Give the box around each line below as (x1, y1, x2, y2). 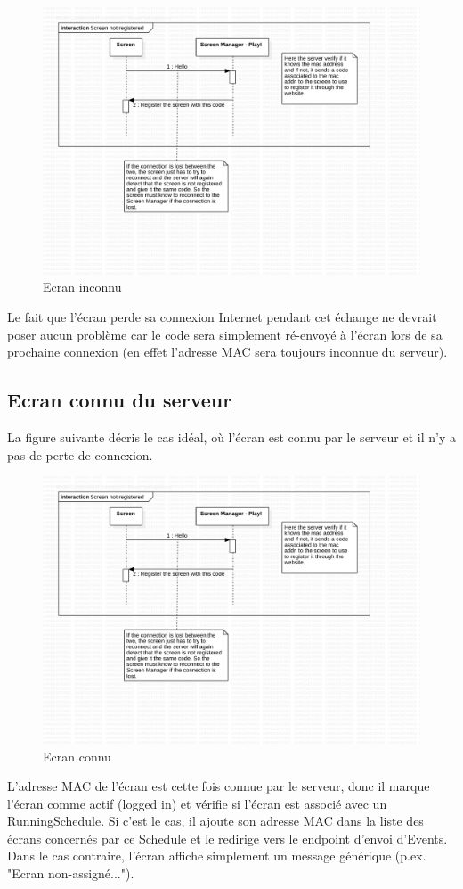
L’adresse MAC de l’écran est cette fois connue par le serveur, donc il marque (7, 777, 430, 795)
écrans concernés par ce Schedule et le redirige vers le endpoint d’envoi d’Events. (7, 828, 448, 847)
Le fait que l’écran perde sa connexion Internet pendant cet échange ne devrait (7, 307, 437, 325)
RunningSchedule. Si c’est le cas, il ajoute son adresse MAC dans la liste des (7, 811, 424, 830)
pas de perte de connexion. (7, 445, 153, 464)
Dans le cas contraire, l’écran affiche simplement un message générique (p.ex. (7, 846, 426, 865)
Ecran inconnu (43, 277, 122, 296)
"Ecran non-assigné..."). (7, 864, 134, 883)
